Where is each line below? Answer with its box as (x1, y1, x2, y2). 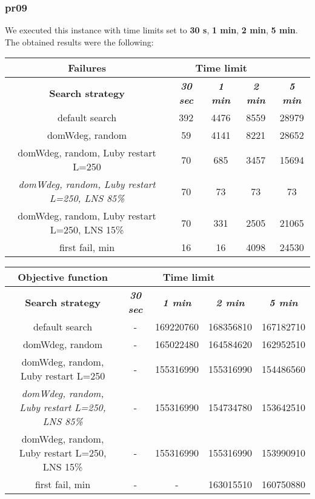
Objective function (18, 270, 108, 284)
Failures (68, 61, 106, 75)
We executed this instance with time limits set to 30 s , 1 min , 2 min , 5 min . (5, 24, 298, 36)
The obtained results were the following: (5, 35, 154, 48)
